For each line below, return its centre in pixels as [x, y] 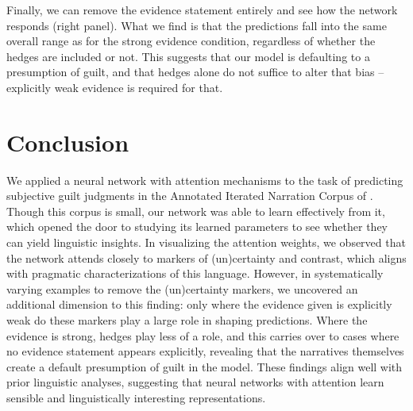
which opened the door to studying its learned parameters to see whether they [197, 227]
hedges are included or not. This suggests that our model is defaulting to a [188, 56]
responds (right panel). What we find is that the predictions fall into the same [197, 25]
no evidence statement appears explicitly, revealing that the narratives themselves [205, 351]
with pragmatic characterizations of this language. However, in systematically [195, 273]
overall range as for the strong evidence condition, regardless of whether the [191, 41]
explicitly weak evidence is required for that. [115, 87]
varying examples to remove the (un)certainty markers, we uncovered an [182, 288]
